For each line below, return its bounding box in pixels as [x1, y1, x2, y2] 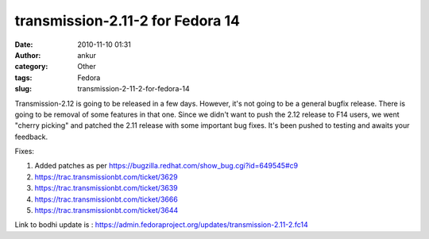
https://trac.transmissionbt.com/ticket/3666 [34, 195, 178, 204]
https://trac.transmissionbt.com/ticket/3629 [34, 172, 178, 182]
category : [14, 62, 48, 71]
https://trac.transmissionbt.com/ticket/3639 [34, 183, 178, 193]
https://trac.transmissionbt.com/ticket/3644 [34, 206, 179, 215]
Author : [14, 50, 41, 60]
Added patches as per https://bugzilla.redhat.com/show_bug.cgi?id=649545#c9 [34, 161, 298, 171]
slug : [14, 84, 32, 94]
